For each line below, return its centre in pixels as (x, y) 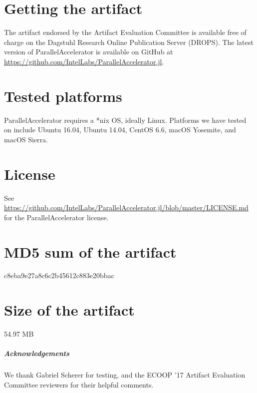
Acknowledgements (37, 353)
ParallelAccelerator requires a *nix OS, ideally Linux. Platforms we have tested (125, 120)
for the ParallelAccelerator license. (56, 217)
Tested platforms (63, 96)
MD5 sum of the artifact (90, 251)
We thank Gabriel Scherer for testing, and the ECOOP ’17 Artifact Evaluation (125, 375)
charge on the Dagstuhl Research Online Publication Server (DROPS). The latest (129, 42)
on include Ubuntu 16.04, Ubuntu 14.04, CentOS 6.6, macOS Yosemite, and (120, 130)
